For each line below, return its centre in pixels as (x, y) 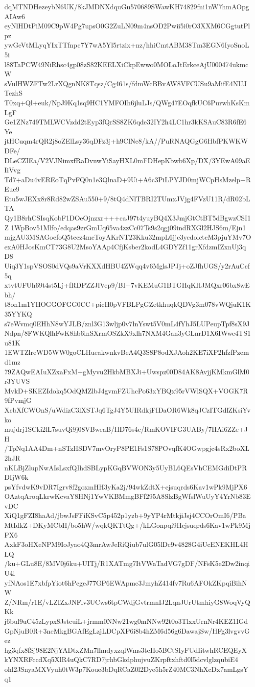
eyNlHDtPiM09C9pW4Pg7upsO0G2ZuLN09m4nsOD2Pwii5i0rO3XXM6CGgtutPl (127, 26)
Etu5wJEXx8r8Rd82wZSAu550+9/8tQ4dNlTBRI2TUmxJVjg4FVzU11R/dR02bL (127, 198)
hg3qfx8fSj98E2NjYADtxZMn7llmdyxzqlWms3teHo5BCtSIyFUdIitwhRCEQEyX (126, 650)
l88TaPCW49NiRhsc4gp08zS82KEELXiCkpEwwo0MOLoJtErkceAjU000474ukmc (127, 64)
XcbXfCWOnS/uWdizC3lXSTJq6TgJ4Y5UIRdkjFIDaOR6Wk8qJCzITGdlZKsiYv (127, 409)
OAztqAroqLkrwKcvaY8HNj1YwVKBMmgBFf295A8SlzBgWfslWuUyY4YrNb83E (128, 496)
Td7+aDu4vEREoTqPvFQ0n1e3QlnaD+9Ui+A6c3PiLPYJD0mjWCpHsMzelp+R (128, 179)
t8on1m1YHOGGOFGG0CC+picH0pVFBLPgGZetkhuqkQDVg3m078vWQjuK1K (128, 304)
